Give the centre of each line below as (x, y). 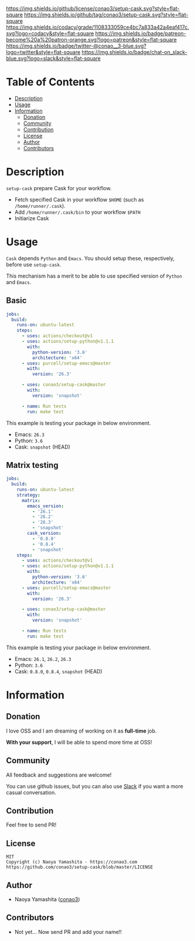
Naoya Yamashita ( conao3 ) (47, 899)
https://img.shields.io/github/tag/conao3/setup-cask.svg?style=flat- (106, 15)
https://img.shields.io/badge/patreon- (141, 33)
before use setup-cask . (34, 264)
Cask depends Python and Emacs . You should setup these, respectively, (90, 258)
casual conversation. (31, 792)
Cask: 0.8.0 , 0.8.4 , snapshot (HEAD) (58, 671)
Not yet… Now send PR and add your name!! (68, 932)
